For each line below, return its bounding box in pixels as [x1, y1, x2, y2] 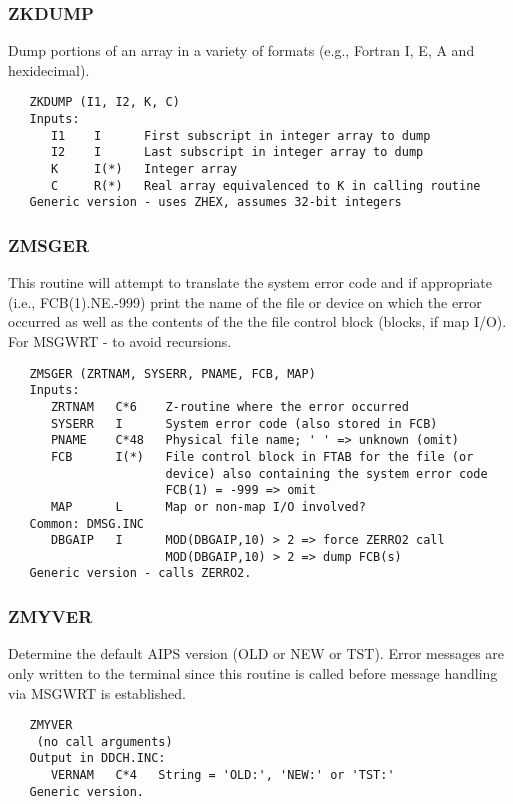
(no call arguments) [36, 734, 173, 749]
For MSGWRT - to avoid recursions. [8, 331, 232, 351]
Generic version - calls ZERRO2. [29, 566, 252, 581]
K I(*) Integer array [50, 162, 238, 177]
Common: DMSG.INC [29, 516, 145, 531]
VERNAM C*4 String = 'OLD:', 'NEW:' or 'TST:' [50, 768, 395, 783]
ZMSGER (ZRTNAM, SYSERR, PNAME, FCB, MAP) [29, 366, 316, 381]
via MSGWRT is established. [8, 682, 186, 703]
